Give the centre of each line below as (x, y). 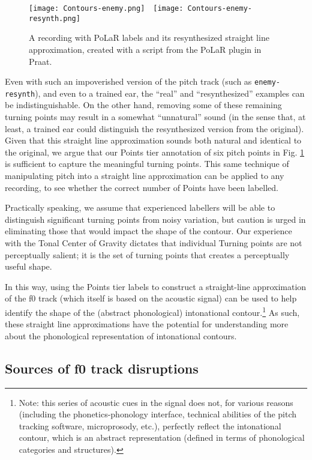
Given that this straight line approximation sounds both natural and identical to (153, 140)
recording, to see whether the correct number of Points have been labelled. (142, 187)
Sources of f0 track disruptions (102, 368)
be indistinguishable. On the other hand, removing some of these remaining (143, 105)
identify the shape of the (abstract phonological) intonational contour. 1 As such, (152, 311)
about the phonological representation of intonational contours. (121, 335)
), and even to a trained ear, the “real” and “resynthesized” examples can (170, 93)
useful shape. (28, 266)
